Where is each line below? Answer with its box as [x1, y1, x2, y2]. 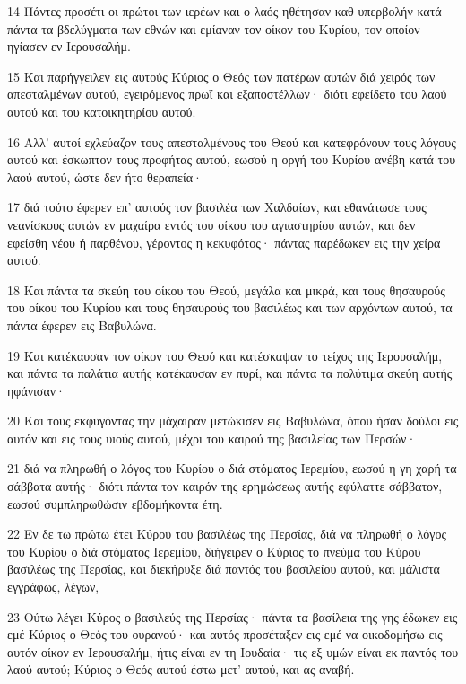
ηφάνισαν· [7, 381, 65, 399]
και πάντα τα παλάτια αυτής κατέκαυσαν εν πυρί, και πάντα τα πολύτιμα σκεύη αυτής [7, 364, 453, 382]
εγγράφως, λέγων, [7, 577, 99, 596]
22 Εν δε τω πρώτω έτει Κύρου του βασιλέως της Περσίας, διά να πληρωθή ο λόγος [7, 524, 446, 543]
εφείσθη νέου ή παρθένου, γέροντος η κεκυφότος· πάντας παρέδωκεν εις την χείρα [7, 232, 441, 251]
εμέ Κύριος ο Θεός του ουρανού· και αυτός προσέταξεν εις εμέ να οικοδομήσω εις [7, 625, 443, 644]
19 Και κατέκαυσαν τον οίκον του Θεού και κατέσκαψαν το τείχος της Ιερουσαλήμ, [7, 346, 443, 364]
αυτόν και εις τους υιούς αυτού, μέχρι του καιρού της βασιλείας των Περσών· [7, 428, 417, 447]
